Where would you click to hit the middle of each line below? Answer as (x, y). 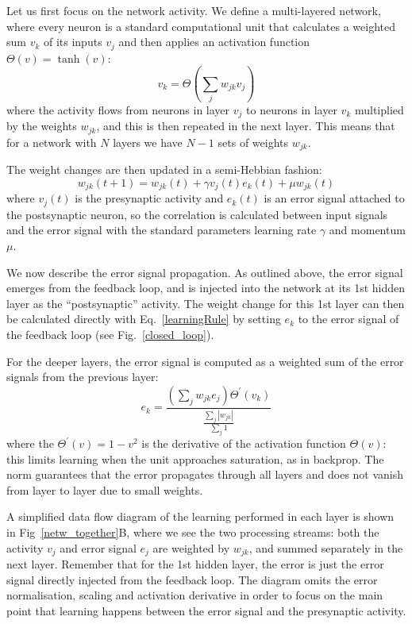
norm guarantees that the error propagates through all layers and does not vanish (205, 474)
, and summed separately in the (326, 547)
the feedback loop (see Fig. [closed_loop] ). (110, 334)
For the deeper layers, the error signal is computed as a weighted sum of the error (205, 361)
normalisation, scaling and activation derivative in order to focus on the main (195, 595)
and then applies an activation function (214, 42)
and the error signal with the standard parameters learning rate (162, 230)
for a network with (52, 142)
